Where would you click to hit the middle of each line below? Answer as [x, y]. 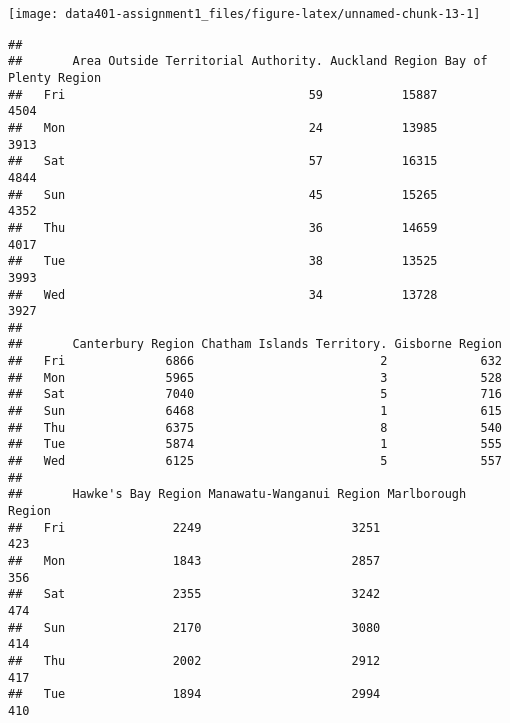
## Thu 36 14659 [223, 227]
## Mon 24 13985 [223, 127]
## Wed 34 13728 [223, 294]
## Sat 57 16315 [223, 161]
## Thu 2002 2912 [194, 660]
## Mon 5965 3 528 [255, 377]
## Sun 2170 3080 [194, 627]
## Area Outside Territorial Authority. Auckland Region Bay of [248, 61]
